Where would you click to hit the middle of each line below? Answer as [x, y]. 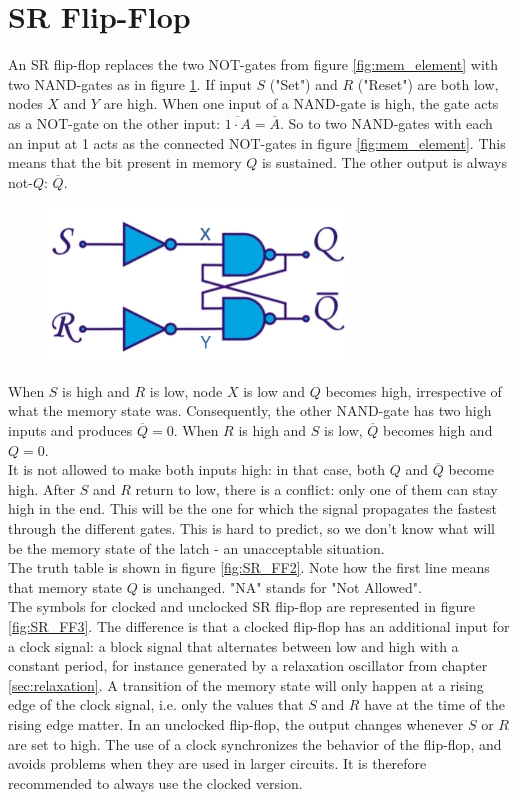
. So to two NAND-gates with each [386, 122]
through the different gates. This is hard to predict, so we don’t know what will [251, 528]
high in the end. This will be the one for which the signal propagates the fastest [252, 508]
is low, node [186, 390]
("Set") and [303, 83]
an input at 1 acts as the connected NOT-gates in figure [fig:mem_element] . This [257, 142]
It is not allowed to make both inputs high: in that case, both [197, 469]
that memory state [65, 586]
